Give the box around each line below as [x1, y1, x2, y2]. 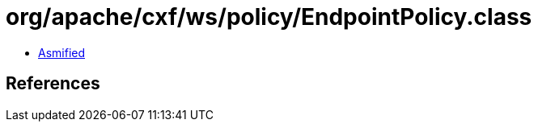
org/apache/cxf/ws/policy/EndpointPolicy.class [6, 3, 532, 31]
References [6, 73, 100, 94]
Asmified [38, 45, 86, 60]
